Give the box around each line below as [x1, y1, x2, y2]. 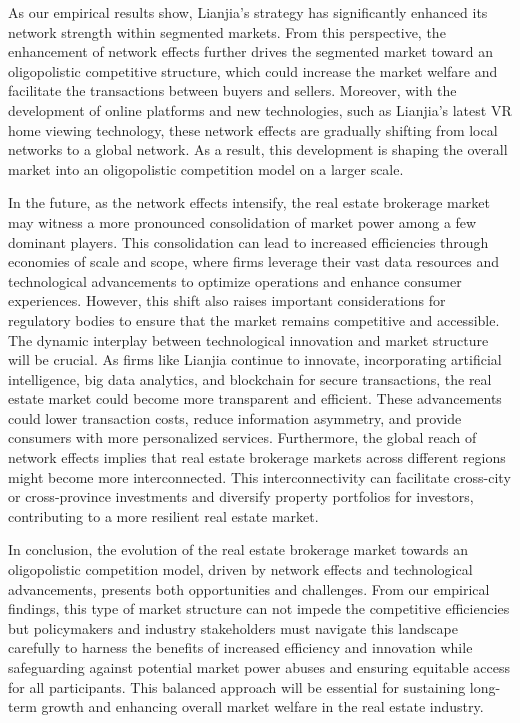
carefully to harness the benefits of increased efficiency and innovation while [8, 637, 473, 658]
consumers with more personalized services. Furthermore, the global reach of [8, 427, 477, 448]
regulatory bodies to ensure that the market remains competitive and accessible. [8, 309, 500, 330]
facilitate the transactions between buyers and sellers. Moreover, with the [8, 80, 457, 101]
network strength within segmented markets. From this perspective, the [8, 21, 446, 42]
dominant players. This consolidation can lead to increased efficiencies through [8, 231, 489, 252]
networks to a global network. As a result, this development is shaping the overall [8, 139, 508, 160]
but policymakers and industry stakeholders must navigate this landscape [8, 617, 458, 638]
